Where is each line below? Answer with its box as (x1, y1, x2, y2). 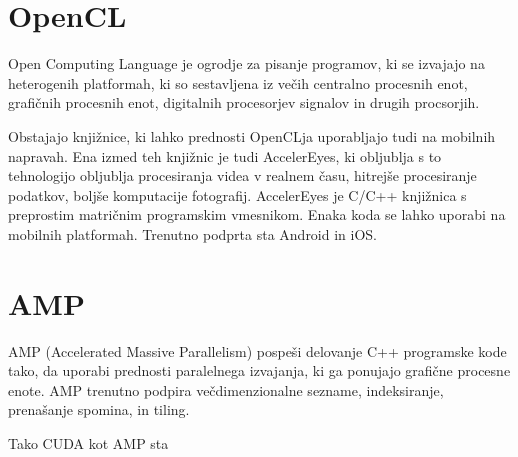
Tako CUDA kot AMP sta (8, 432, 169, 453)
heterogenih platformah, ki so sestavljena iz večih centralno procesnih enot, (8, 72, 468, 93)
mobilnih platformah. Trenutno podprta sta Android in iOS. (8, 223, 378, 244)
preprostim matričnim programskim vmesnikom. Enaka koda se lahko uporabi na (8, 204, 506, 225)
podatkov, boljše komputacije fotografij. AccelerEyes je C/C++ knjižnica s (8, 184, 467, 205)
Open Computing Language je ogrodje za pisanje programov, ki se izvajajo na (8, 53, 485, 74)
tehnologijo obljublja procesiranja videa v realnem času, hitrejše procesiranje (8, 165, 477, 186)
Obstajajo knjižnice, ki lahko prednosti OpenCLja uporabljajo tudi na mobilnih (8, 125, 496, 146)
